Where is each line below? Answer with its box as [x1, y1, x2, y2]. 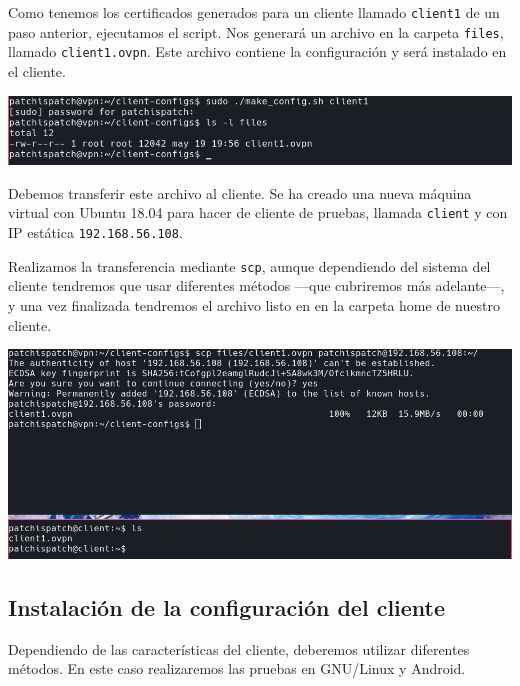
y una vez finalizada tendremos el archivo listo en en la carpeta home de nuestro [8, 294, 500, 315]
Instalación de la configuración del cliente [8, 591, 446, 622]
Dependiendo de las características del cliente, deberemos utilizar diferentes [8, 638, 470, 659]
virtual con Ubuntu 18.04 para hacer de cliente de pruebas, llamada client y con [8, 202, 508, 223]
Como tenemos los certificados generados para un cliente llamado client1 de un [8, 2, 500, 22]
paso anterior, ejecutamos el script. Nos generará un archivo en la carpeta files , [8, 21, 504, 42]
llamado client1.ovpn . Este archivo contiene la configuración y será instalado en [8, 41, 507, 62]
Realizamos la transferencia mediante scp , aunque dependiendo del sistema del [8, 255, 491, 276]
